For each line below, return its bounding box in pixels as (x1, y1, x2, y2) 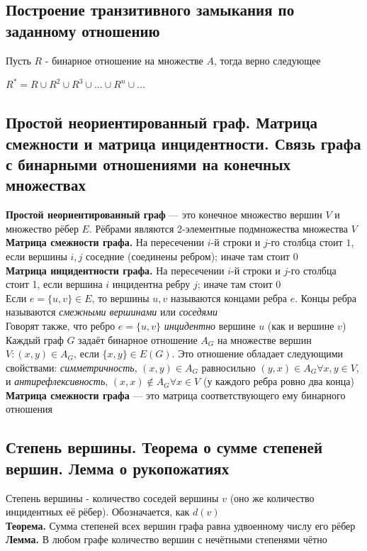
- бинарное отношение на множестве (45, 52, 203, 67)
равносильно (201, 360, 256, 374)
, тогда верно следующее (213, 52, 321, 67)
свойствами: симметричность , (6, 360, 137, 374)
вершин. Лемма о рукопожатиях (6, 457, 230, 479)
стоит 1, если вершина (6, 277, 103, 291)
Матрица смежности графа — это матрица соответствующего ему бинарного (6, 387, 346, 402)
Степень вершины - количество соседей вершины (6, 490, 219, 505)
